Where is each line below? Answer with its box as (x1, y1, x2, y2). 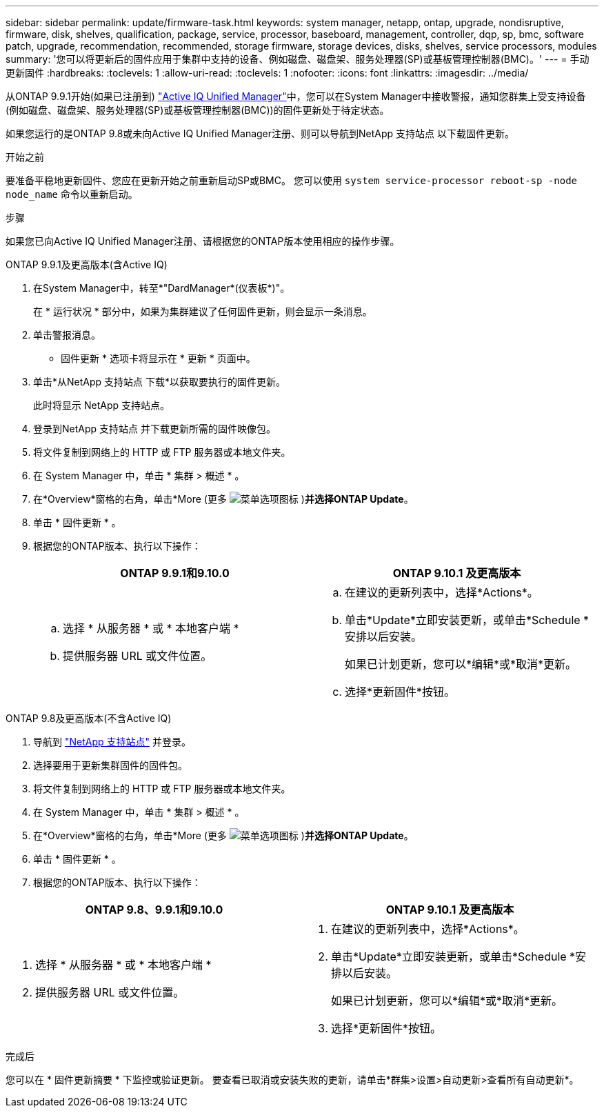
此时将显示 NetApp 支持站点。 (33, 399, 170, 411)
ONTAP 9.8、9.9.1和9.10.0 (85, 903, 223, 916)
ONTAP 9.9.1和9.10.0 (120, 566, 230, 580)
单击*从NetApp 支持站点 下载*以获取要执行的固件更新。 (33, 376, 285, 388)
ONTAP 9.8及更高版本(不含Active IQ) (6, 712, 172, 724)
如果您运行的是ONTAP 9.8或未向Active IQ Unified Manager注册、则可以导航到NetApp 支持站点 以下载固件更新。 (6, 128, 515, 139)
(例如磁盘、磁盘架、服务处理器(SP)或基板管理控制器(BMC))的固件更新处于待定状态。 (6, 104, 390, 116)
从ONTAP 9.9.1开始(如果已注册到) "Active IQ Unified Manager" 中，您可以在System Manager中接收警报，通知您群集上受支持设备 (6, 90, 586, 102)
